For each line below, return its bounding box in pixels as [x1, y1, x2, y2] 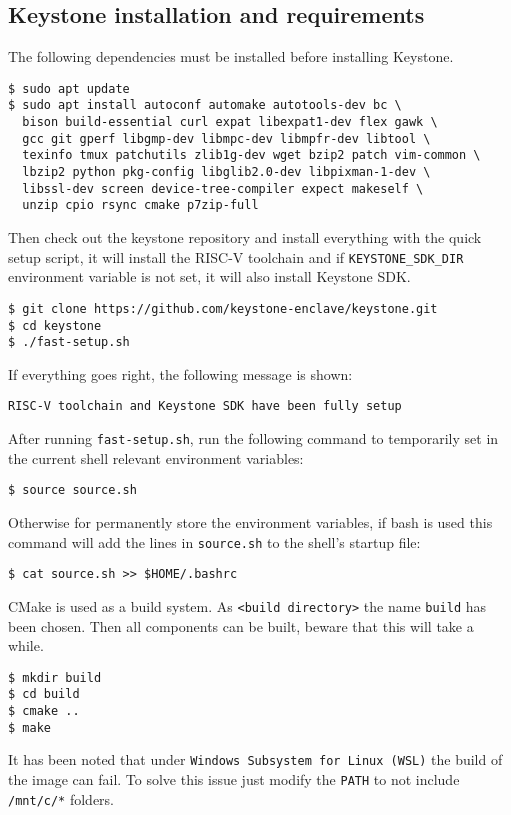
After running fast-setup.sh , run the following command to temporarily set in [8, 428, 499, 449]
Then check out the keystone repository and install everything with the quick [8, 227, 482, 248]
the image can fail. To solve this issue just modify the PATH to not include [8, 769, 460, 790]
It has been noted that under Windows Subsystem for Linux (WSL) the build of [8, 749, 503, 770]
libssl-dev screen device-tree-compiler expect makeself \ [22, 181, 424, 196]
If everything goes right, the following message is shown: [8, 363, 353, 384]
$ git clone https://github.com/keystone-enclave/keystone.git [8, 301, 438, 316]
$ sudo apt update [8, 81, 130, 96]
